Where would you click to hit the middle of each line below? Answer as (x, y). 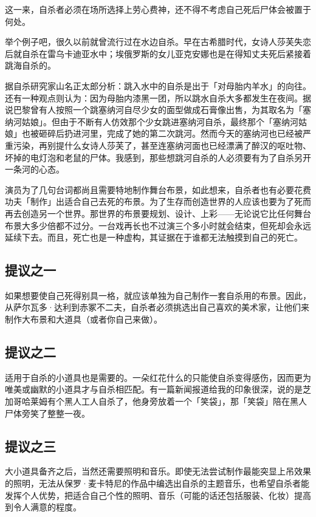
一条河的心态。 (35, 169)
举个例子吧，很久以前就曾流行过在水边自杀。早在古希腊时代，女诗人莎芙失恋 (158, 42)
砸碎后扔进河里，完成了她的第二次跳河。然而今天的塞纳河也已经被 (170, 133)
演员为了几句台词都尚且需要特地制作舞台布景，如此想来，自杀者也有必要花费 (158, 189)
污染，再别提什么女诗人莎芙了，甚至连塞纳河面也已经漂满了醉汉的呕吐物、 (162, 145)
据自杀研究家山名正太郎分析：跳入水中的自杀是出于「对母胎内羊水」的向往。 (158, 85)
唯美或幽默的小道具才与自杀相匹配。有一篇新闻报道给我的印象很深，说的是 (154, 389)
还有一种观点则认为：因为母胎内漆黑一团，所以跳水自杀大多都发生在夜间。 (154, 98)
